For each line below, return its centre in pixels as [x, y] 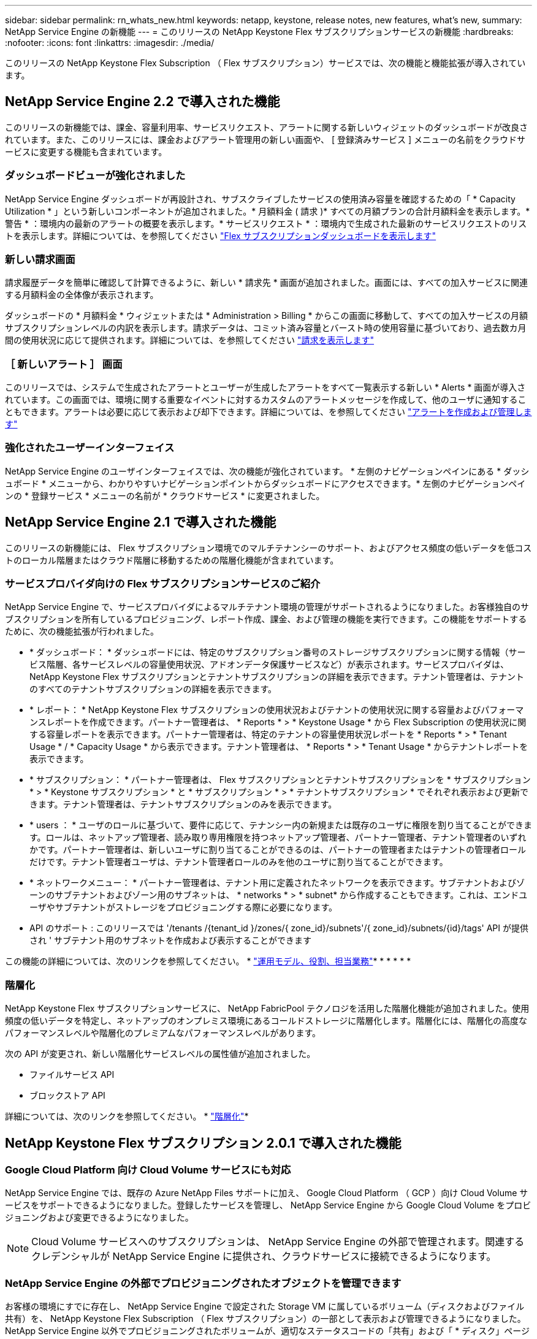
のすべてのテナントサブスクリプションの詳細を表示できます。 [153, 689]
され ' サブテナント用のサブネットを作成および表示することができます [171, 940]
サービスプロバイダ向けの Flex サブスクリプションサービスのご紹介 [163, 584]
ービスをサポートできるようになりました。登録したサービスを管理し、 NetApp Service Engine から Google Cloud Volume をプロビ [268, 1205]
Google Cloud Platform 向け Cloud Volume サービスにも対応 [148, 1170]
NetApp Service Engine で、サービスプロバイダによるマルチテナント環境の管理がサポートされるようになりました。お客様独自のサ [267, 607]
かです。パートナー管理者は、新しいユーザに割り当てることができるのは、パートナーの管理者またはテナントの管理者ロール [278, 850]
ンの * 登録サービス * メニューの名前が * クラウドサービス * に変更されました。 [165, 495]
